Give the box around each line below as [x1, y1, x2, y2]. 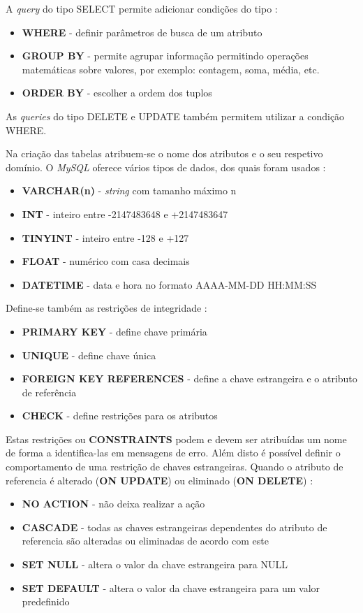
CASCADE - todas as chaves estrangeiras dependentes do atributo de [22, 519, 327, 534]
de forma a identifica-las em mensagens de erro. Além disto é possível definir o [6, 445, 341, 460]
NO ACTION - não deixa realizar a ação [22, 496, 205, 511]
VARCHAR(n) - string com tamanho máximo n [22, 183, 237, 198]
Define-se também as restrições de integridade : [6, 301, 207, 315]
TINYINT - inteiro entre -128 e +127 [22, 230, 189, 245]
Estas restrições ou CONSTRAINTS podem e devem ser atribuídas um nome [6, 431, 347, 446]
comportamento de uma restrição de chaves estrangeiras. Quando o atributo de [6, 459, 343, 474]
